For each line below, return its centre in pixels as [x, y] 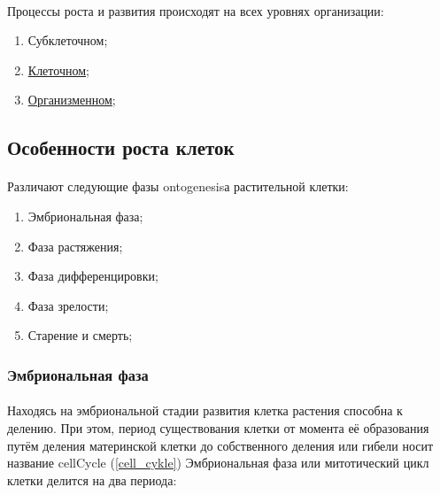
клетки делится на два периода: [92, 480]
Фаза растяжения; [75, 246]
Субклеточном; [68, 40]
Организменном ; [72, 100]
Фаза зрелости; [68, 305]
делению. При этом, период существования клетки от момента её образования [218, 427]
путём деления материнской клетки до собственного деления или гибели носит [220, 445]
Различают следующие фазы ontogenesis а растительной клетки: [178, 186]
